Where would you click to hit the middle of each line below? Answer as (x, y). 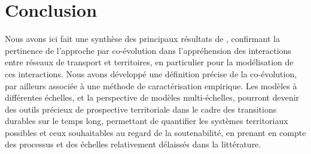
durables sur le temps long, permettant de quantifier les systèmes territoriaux (147, 121)
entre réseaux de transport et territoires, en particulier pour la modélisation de (149, 62)
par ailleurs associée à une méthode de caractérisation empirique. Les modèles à (151, 85)
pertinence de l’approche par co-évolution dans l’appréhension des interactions (148, 50)
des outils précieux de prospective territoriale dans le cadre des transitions (141, 109)
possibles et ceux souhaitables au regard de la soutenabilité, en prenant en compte (155, 132)
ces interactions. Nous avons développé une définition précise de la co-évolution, (151, 73)
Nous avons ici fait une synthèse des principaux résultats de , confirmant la (142, 39)
